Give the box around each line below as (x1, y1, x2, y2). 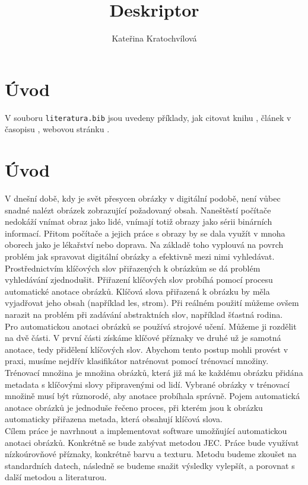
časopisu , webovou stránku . (5, 123, 110, 135)
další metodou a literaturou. (5, 471, 107, 483)
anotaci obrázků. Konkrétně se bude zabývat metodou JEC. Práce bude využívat (5, 436, 299, 448)
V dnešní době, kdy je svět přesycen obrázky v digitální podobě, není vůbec (5, 192, 281, 205)
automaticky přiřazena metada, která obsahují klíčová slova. (5, 413, 223, 425)
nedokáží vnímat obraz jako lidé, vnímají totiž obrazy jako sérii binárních (5, 215, 272, 228)
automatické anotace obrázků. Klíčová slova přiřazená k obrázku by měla (5, 285, 270, 297)
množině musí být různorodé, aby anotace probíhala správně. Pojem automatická (5, 390, 300, 402)
